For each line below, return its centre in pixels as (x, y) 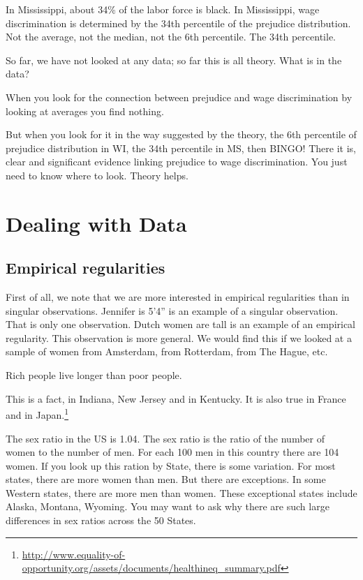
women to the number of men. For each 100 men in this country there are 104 (172, 452)
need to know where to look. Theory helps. (97, 175)
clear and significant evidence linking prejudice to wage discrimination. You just (177, 162)
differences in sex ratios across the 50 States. (101, 520)
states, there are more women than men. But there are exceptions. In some (166, 479)
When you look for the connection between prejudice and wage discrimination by (179, 97)
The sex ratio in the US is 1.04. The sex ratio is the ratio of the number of (165, 438)
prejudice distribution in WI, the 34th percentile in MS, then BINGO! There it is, (181, 148)
